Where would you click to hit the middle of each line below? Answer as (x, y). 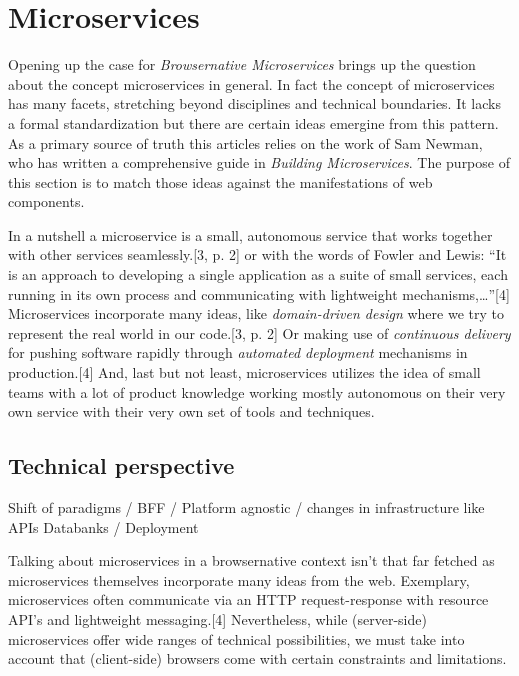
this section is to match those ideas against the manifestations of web (220, 181)
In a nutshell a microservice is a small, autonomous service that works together (250, 234)
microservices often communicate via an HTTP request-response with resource (248, 599)
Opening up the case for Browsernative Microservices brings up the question (242, 64)
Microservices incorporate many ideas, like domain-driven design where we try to (256, 313)
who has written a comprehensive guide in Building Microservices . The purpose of (259, 162)
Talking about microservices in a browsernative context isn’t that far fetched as (251, 560)
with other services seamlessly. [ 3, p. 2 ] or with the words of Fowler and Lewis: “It (257, 254)
